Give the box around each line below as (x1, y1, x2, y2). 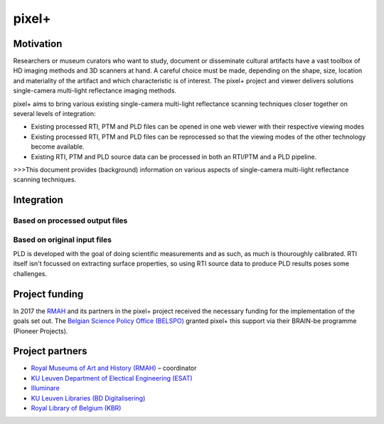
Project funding (13, 288, 84, 300)
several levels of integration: (13, 110, 96, 118)
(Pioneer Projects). (13, 327, 68, 335)
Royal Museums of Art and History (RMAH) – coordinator (31, 364, 197, 373)
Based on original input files (13, 235, 112, 245)
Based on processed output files (13, 216, 128, 226)
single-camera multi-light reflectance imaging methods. (13, 86, 177, 95)
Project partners (13, 345, 87, 357)
